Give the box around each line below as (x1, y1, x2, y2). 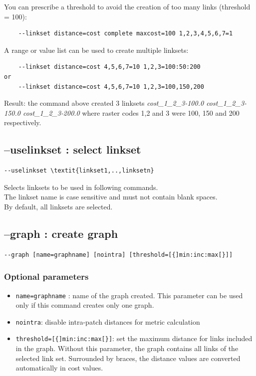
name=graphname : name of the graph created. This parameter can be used (15, 290, 243, 300)
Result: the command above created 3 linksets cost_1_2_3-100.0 (4, 98, 204, 108)
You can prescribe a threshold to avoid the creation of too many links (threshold (4, 1, 251, 11)
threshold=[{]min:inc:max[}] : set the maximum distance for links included (15, 333, 253, 344)
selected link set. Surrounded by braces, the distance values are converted (15, 353, 241, 363)
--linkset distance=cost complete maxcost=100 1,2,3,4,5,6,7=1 (18, 30, 233, 37)
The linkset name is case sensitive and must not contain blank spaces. (4, 191, 218, 202)
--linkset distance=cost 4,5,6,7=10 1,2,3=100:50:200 (18, 63, 201, 71)
